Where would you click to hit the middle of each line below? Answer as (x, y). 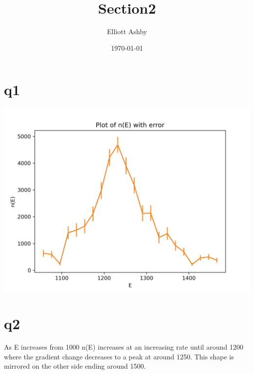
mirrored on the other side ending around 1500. (75, 366)
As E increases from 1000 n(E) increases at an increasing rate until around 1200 (124, 346)
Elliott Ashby (127, 31)
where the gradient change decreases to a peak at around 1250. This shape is (119, 356)
